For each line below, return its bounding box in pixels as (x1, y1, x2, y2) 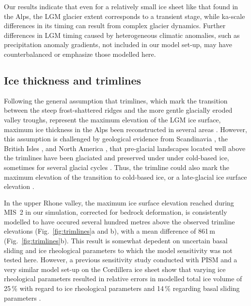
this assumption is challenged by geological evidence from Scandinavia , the (4, 134, 228, 144)
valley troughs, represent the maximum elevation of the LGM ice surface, (4, 114, 221, 124)
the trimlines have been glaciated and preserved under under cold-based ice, (4, 153, 229, 163)
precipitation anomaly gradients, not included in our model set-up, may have (4, 39, 232, 50)
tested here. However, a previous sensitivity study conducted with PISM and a (4, 255, 237, 265)
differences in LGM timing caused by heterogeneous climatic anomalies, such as (4, 30, 240, 40)
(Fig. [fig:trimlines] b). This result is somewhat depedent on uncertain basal (4, 236, 228, 246)
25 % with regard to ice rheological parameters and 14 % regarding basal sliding (4, 283, 240, 293)
